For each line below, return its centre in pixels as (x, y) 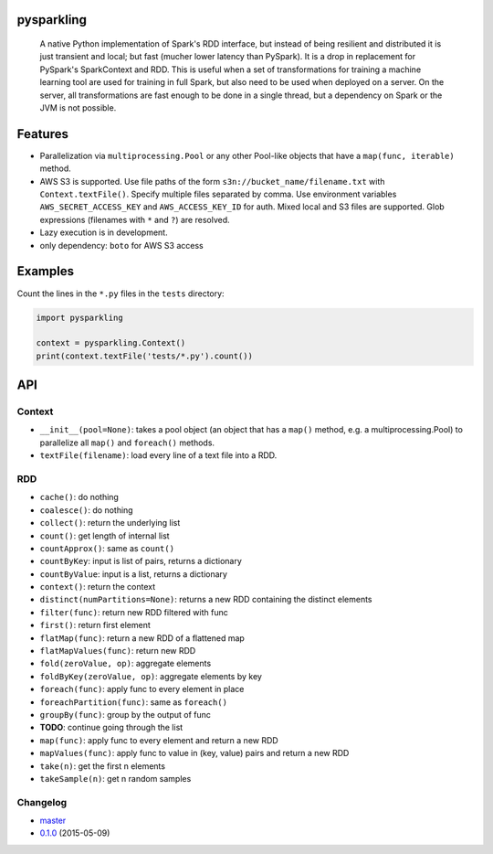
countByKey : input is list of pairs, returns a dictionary (141, 561)
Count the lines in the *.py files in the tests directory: (121, 294)
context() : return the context (97, 587)
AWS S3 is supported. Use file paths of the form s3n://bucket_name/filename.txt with (212, 181)
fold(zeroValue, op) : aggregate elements (126, 664)
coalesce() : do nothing (86, 510)
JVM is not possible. (78, 107)
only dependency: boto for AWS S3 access (122, 245)
